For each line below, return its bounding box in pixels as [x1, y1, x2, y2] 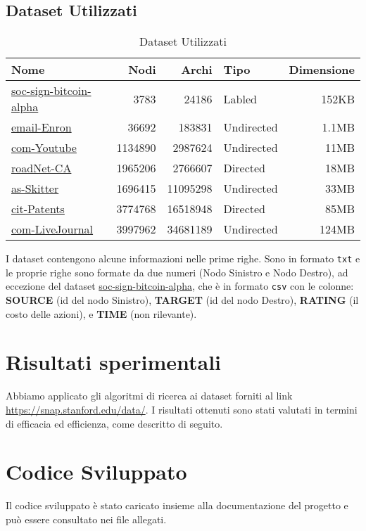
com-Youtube [11, 139, 77, 156]
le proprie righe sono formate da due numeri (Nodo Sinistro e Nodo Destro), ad [6, 264, 348, 279]
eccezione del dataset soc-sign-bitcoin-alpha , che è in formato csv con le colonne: [6, 279, 354, 293]
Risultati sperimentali [6, 347, 222, 376]
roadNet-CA [11, 160, 72, 177]
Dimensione [289, 61, 355, 78]
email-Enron [11, 119, 72, 136]
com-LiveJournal [11, 221, 94, 238]
